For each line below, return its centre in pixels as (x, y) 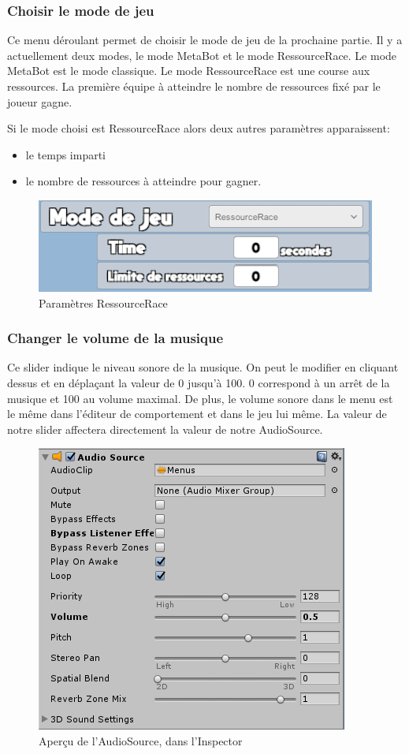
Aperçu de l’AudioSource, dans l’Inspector (141, 740)
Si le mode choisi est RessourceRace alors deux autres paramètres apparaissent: (199, 128)
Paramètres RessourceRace (103, 302)
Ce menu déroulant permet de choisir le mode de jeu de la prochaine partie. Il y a (205, 40)
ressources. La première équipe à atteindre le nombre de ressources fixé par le (194, 86)
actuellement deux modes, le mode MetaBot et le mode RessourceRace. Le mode (202, 55)
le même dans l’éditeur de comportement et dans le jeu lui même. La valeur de (197, 414)
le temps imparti (66, 154)
